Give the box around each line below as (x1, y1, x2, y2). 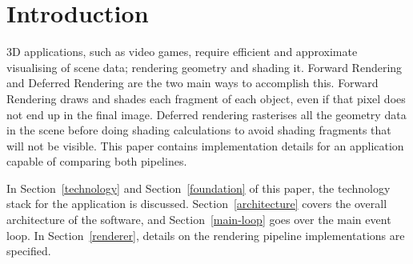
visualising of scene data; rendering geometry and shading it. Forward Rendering (6, 58, 403, 75)
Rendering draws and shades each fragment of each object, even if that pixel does (6, 90, 406, 106)
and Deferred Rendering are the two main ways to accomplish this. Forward (6, 74, 379, 91)
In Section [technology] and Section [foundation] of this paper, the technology (6, 179, 391, 196)
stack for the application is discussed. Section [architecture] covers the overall (6, 195, 387, 212)
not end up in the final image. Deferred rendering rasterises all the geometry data (6, 106, 407, 122)
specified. (6, 242, 51, 259)
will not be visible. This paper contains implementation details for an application (6, 137, 404, 154)
